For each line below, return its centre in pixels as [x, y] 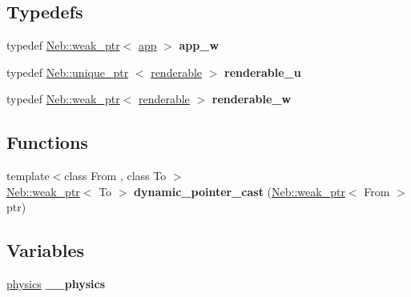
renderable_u [263, 72]
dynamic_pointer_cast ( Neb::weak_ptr [240, 191]
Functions [47, 142]
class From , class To [115, 176]
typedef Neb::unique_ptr [68, 72]
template [28, 176]
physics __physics [56, 284]
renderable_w [252, 99]
